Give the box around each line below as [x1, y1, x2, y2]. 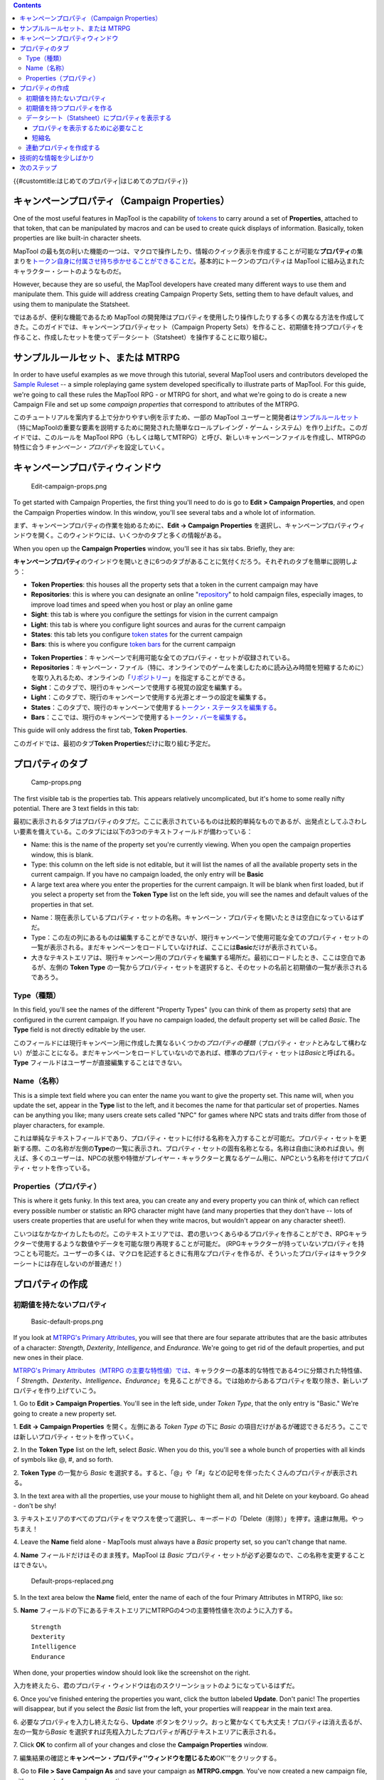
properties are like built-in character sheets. [13, 234, 142, 242]
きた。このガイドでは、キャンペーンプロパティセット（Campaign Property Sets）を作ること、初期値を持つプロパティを [13, 323, 364, 331]
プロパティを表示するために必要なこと [32, 123, 144, 132]
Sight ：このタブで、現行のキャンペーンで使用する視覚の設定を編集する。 [31, 683, 246, 691]
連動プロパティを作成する [26, 143, 101, 152]
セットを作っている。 [31, 1164, 94, 1173]
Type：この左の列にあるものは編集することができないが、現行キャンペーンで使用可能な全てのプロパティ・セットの [31, 933, 369, 941]
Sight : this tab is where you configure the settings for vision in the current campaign [31, 610, 279, 619]
